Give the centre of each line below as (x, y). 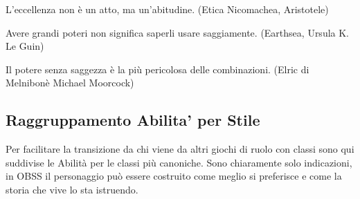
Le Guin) (25, 46)
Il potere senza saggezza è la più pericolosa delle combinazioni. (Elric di (157, 69)
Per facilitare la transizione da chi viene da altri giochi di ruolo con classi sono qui (180, 149)
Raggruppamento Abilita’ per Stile (133, 120)
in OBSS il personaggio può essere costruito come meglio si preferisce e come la (174, 176)
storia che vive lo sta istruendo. (72, 189)
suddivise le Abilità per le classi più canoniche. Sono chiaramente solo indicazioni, (179, 162)
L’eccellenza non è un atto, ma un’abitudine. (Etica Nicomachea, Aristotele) (167, 9)
